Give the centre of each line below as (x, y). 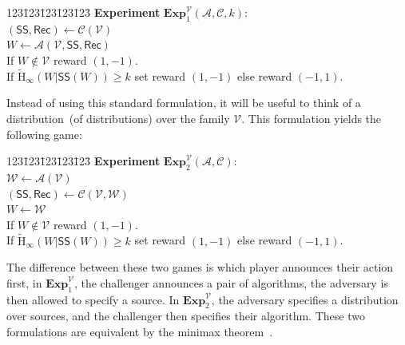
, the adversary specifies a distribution (305, 299)
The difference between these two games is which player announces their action (200, 267)
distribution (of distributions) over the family (118, 118)
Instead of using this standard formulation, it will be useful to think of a (184, 103)
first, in (24, 282)
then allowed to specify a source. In (93, 299)
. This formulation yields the (312, 118)
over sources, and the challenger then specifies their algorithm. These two (186, 316)
